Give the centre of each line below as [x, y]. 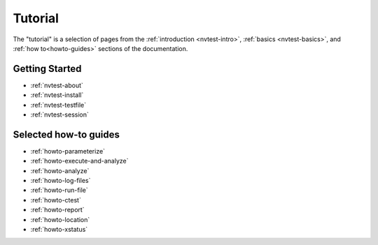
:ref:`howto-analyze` [60, 170]
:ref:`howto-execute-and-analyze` [79, 161]
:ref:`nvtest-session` [59, 114]
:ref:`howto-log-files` [61, 181]
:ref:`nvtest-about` [57, 85]
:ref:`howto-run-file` [59, 190]
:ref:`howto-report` [57, 210]
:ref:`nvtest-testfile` [58, 105]
